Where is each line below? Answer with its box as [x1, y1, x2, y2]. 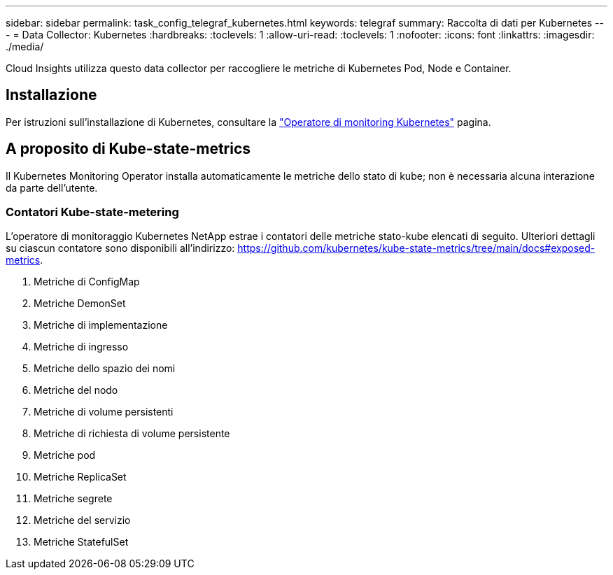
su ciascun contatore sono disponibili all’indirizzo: [6, 242, 235, 255]
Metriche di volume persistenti [34, 406, 174, 418]
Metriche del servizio [34, 514, 131, 527]
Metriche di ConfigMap [34, 276, 140, 288]
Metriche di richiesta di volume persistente [34, 427, 230, 440]
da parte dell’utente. [6, 181, 98, 194]
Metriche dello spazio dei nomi [34, 362, 176, 375]
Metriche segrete [34, 492, 113, 505]
